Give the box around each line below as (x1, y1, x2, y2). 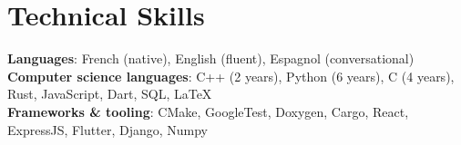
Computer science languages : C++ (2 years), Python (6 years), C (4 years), (7, 66, 455, 85)
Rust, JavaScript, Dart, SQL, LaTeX (7, 84, 212, 103)
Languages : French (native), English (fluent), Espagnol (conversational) (7, 49, 415, 68)
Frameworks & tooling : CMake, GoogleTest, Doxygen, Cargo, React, (7, 101, 409, 121)
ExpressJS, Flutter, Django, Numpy (7, 120, 208, 139)
